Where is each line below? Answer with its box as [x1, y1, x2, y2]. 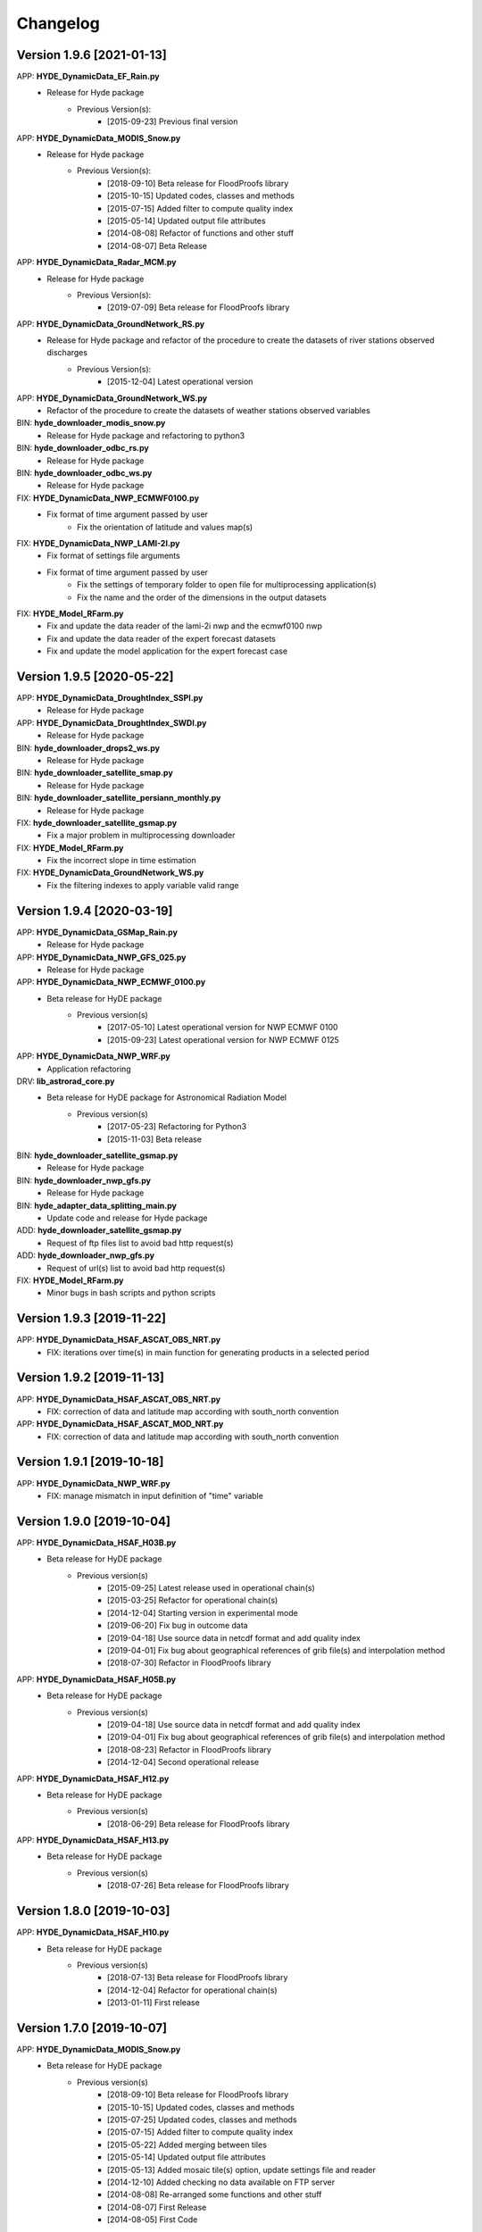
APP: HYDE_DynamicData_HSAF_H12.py [16, 1773, 170, 1784]
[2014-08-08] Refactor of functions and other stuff [107, 228, 295, 238]
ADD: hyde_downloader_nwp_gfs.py [16, 1250, 155, 1261]
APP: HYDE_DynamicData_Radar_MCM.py [16, 257, 178, 268]
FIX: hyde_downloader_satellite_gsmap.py [16, 817, 178, 828]
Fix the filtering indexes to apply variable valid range [46, 879, 239, 890]
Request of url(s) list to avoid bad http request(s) [46, 1262, 226, 1273]
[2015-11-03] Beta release [107, 1134, 203, 1145]
